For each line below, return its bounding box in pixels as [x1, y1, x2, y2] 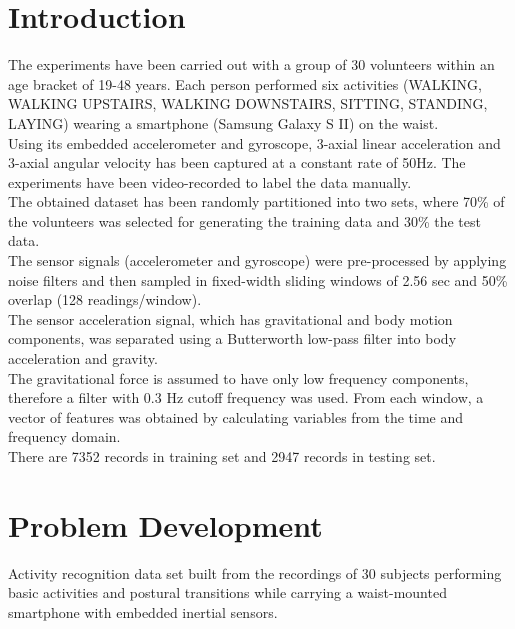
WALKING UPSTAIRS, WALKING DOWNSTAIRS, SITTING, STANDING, [8, 93, 488, 114]
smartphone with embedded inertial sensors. [8, 601, 278, 622]
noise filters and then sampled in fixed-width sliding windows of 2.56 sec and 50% [8, 269, 508, 290]
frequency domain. [8, 426, 121, 447]
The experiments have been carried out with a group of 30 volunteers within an [8, 54, 495, 75]
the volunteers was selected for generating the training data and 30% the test [8, 210, 481, 231]
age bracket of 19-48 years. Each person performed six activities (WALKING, [8, 73, 482, 94]
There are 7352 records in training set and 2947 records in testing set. [8, 446, 436, 466]
